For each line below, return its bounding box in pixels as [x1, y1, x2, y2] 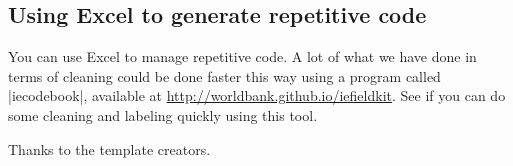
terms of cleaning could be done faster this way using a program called [8, 65, 441, 86]
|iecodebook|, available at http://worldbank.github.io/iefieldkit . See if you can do [8, 85, 506, 106]
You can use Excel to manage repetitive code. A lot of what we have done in [8, 46, 477, 67]
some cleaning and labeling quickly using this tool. [8, 104, 318, 125]
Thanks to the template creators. [8, 138, 211, 159]
